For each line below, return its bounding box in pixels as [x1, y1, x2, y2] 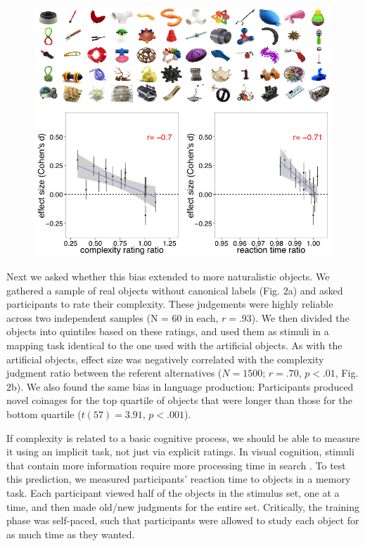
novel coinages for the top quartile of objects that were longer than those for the [6, 393, 352, 408]
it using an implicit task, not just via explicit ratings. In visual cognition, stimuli [6, 444, 354, 459]
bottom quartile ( [6, 406, 82, 421]
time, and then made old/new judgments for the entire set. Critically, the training [6, 499, 359, 514]
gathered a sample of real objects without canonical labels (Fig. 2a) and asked [6, 282, 343, 297]
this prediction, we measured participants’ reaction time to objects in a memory [6, 472, 351, 486]
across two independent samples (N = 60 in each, [6, 310, 219, 325]
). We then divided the [251, 310, 350, 325]
